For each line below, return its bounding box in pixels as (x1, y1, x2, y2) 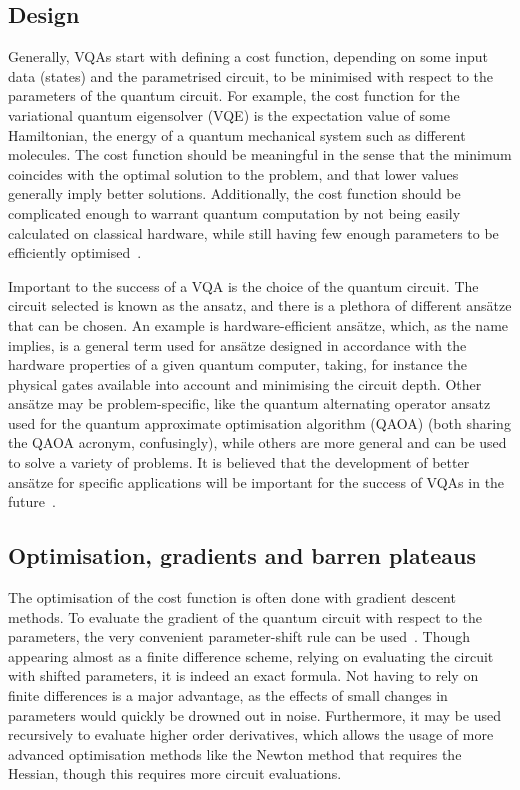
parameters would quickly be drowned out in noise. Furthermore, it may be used (8, 704, 502, 725)
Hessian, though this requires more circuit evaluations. (8, 763, 342, 784)
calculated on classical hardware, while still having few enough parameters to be (8, 222, 499, 243)
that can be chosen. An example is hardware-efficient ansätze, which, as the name (8, 314, 509, 335)
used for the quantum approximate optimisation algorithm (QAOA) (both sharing (8, 412, 511, 433)
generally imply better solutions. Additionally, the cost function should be (8, 183, 461, 204)
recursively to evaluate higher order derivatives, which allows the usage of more (8, 724, 494, 745)
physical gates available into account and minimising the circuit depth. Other (8, 373, 482, 394)
